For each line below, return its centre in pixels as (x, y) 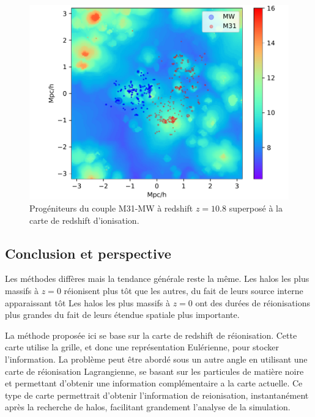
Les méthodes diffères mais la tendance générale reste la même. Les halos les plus (157, 279)
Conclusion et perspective (88, 253)
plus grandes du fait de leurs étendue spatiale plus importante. (122, 315)
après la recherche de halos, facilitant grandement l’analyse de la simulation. (148, 407)
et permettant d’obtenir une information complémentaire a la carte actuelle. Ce (154, 383)
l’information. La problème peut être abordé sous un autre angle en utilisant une (156, 359)
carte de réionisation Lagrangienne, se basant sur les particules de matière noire (154, 371)
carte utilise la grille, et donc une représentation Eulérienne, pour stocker (142, 347)
